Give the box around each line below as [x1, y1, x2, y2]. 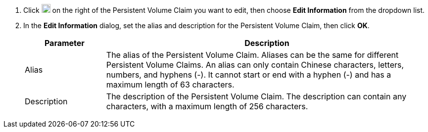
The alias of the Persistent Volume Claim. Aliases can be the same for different [106, 50, 399, 60]
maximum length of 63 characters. [106, 80, 235, 89]
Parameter [44, 38, 85, 48]
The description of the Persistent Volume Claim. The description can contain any [106, 91, 407, 101]
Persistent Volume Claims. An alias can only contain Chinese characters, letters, [106, 60, 404, 70]
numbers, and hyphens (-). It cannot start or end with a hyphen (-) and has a [106, 70, 391, 80]
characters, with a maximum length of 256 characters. [106, 101, 308, 111]
